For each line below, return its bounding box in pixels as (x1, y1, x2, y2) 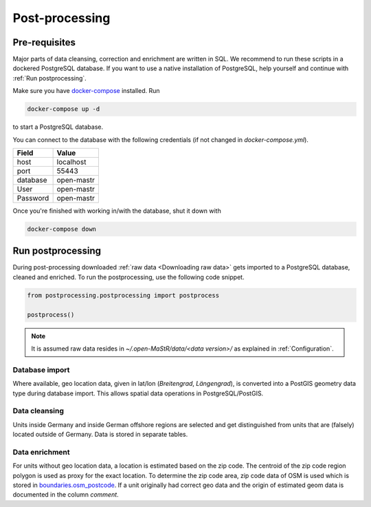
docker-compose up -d (27, 105, 100, 113)
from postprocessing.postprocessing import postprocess (27, 291, 220, 299)
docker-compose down (27, 225, 96, 233)
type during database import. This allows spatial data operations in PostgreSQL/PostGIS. (12, 389, 264, 397)
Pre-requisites (12, 37, 76, 48)
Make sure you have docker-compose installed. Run (12, 87, 160, 95)
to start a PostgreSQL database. (12, 123, 103, 131)
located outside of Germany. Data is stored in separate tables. (12, 431, 188, 439)
